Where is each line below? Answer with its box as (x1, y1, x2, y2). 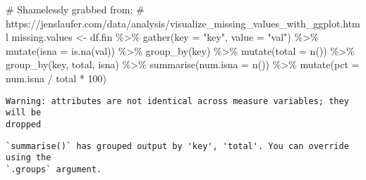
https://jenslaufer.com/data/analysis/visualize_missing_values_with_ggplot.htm (6, 15, 360, 30)
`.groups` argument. (6, 164, 102, 174)
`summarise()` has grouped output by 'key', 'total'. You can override (6, 141, 349, 151)
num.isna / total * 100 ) (6, 70, 106, 85)
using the (6, 153, 51, 163)
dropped (6, 119, 42, 129)
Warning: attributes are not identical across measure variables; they (6, 96, 349, 106)
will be (6, 108, 42, 118)
